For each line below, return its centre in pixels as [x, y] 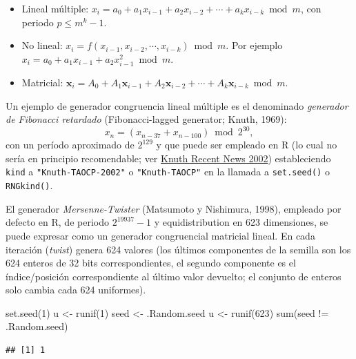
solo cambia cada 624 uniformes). [76, 290]
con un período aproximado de [70, 145]
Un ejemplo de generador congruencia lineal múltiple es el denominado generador [177, 105]
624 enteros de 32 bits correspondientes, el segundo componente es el [151, 263]
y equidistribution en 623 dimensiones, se [241, 222]
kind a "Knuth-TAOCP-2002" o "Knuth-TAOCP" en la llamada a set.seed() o [168, 172]
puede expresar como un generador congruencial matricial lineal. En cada [160, 235]
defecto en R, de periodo [57, 222]
